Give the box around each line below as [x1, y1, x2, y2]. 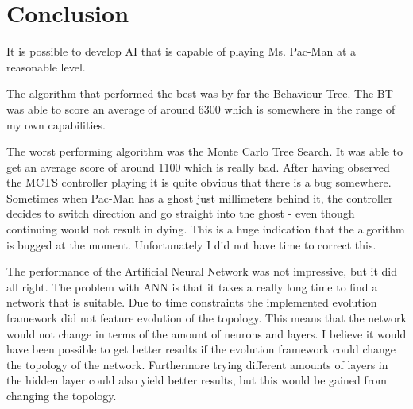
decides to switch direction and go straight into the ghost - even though [6, 205, 355, 222]
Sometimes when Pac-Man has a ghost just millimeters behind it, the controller [6, 189, 393, 206]
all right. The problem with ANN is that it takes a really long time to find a [6, 278, 378, 295]
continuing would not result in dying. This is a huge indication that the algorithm [6, 221, 405, 237]
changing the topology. [6, 388, 117, 403]
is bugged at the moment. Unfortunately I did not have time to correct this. [6, 236, 376, 253]
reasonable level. [6, 58, 86, 75]
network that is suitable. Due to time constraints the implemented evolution [6, 294, 377, 311]
